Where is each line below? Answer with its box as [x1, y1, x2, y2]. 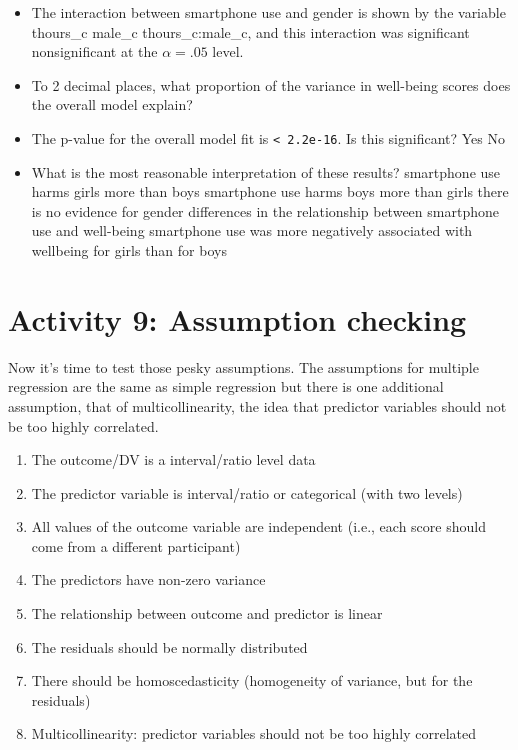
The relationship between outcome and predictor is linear [31, 603, 383, 624]
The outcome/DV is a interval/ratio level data [31, 449, 316, 470]
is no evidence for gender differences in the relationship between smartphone [31, 200, 499, 221]
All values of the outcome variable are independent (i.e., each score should [31, 516, 486, 537]
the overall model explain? [31, 94, 193, 115]
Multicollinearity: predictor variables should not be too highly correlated [31, 723, 476, 744]
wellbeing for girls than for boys [31, 240, 227, 260]
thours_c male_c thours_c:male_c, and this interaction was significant [31, 21, 470, 42]
